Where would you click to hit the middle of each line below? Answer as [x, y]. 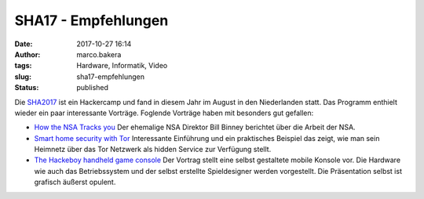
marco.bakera [99, 54]
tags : [23, 66]
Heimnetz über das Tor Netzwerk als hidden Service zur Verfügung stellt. [153, 150]
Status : [27, 88]
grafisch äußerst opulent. [75, 182]
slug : [23, 76]
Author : [27, 54]
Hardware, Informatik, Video [122, 66]
